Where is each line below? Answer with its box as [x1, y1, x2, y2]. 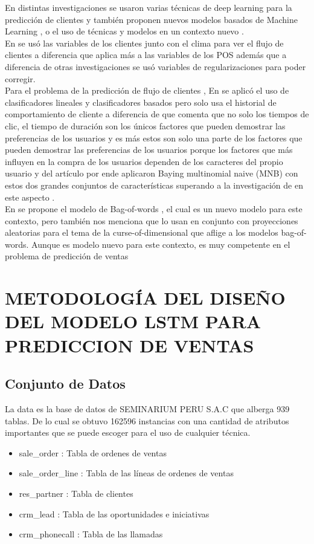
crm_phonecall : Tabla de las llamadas [19, 528, 163, 540]
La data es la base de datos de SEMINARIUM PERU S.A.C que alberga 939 [5, 403, 290, 415]
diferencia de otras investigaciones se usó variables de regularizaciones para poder [5, 60, 306, 73]
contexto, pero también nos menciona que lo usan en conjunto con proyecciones [5, 214, 298, 227]
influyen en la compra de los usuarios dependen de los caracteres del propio [5, 155, 283, 167]
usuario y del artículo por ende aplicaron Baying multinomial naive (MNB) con [5, 167, 298, 180]
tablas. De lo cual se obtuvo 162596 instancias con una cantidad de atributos [5, 414, 289, 427]
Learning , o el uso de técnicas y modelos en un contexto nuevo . [5, 25, 244, 37]
